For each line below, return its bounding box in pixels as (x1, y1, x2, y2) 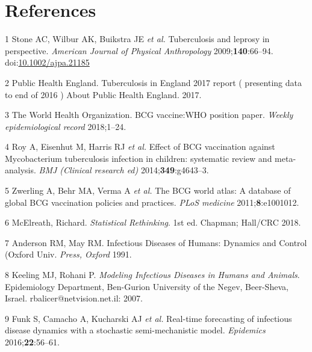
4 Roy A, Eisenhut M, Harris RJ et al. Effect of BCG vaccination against (5, 140, 275, 153)
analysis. (5, 164, 36, 176)
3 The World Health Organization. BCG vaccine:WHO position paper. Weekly (5, 108, 293, 121)
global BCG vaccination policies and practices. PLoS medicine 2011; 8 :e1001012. (5, 196, 299, 208)
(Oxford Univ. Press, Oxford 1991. (5, 248, 132, 261)
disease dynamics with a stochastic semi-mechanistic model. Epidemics (5, 324, 266, 336)
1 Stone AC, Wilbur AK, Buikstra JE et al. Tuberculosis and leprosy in (5, 32, 270, 45)
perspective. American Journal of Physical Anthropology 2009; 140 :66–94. (5, 44, 273, 57)
